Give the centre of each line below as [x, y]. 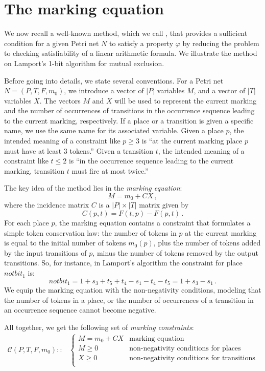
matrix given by [164, 205]
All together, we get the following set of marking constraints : [99, 327]
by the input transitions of [45, 252]
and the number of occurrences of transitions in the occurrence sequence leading [129, 110]
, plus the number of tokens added [207, 243]
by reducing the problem [221, 43]
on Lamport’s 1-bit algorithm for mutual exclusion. [84, 63]
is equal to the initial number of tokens [65, 243]
